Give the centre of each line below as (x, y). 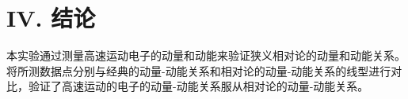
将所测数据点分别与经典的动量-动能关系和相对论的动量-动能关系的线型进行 (199, 70)
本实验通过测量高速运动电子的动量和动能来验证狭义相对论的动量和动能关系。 (206, 55)
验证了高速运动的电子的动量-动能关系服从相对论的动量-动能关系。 (198, 86)
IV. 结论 (51, 18)
